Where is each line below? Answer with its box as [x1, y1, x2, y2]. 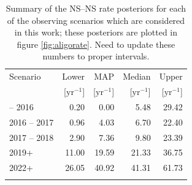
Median [123, 70, 151, 83]
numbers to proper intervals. [42, 50, 150, 62]
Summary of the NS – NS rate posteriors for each [6, 2, 186, 14]
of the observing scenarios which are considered [7, 13, 185, 26]
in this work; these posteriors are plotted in [14, 26, 178, 39]
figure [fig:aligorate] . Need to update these [17, 37, 175, 50]
